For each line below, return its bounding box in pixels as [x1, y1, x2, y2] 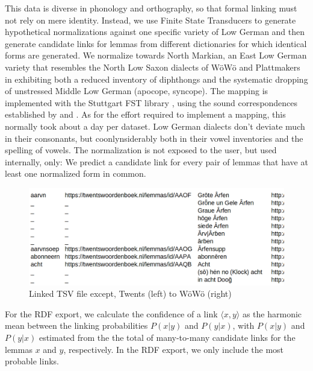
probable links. [5, 355, 59, 367]
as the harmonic [242, 307, 302, 320]
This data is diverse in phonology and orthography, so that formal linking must [5, 2, 297, 14]
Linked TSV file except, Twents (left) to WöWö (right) [29, 287, 232, 300]
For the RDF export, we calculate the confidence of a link [5, 307, 218, 320]
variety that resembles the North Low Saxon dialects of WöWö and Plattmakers [5, 60, 300, 73]
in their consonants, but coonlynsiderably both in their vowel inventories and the [5, 132, 303, 144]
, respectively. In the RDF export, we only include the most [63, 343, 284, 355]
